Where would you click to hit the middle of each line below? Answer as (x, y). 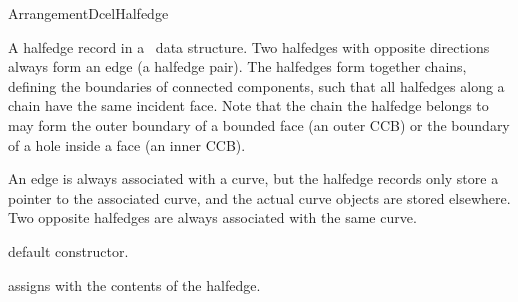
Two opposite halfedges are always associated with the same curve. (212, 217)
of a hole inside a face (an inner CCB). (127, 144)
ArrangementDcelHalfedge (88, 13)
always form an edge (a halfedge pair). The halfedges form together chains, (237, 66)
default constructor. (68, 250)
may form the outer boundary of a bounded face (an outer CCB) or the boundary (259, 124)
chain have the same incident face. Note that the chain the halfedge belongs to (248, 105)
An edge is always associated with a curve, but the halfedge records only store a (253, 178)
